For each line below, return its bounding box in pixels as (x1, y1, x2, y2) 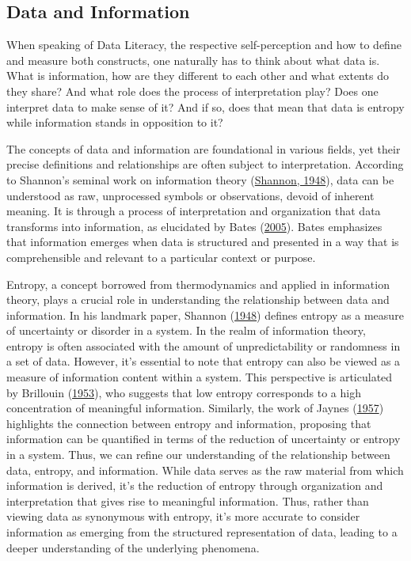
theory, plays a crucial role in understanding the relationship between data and (6, 291, 390, 308)
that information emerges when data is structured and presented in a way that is (6, 233, 399, 250)
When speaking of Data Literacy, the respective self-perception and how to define (6, 36, 401, 53)
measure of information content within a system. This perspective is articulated (6, 369, 393, 385)
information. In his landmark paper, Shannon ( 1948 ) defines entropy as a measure (6, 306, 404, 323)
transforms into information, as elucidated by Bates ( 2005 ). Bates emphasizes (6, 218, 382, 234)
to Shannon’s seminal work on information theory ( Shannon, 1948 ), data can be (6, 171, 394, 188)
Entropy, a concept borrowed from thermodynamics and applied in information (6, 275, 390, 292)
